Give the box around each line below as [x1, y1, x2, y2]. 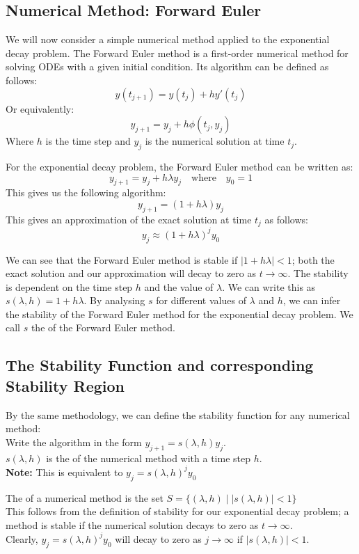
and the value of [144, 279, 214, 294]
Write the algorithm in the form [6, 434, 142, 449]
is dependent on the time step [6, 279, 133, 294]
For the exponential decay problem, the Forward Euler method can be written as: [6, 159, 353, 173]
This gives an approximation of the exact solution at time [6, 212, 252, 226]
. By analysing [83, 293, 145, 308]
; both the [292, 252, 335, 267]
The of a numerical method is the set [6, 490, 163, 505]
